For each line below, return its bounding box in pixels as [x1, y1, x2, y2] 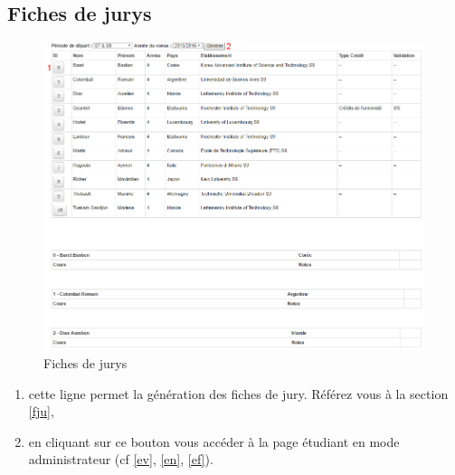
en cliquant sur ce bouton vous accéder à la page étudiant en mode [28, 432, 400, 451]
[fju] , [28, 402, 54, 421]
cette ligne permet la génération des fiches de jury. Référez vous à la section [28, 384, 449, 403]
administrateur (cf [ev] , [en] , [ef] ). [28, 450, 213, 469]
